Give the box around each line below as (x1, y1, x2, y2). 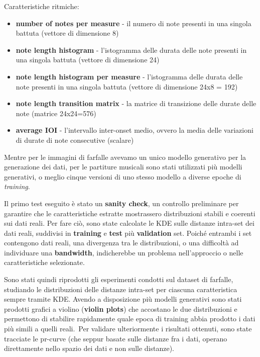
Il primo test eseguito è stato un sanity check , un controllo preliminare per (4, 198, 239, 208)
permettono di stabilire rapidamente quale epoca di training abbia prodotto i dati (4, 313, 255, 324)
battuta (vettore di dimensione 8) (16, 28, 119, 38)
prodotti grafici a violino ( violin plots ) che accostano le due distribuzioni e (4, 303, 237, 314)
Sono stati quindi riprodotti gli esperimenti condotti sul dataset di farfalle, (4, 274, 233, 285)
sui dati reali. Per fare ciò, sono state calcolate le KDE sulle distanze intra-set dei (4, 218, 254, 228)
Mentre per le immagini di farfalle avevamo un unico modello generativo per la (4, 151, 246, 162)
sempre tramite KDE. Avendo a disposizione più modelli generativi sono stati (4, 294, 242, 304)
